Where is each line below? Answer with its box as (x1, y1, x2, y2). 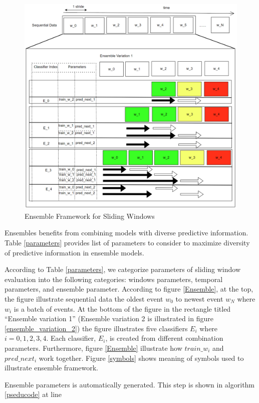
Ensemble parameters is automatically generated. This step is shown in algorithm (5, 379, 255, 389)
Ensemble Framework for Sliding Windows (25, 210, 155, 221)
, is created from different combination (105, 333, 223, 343)
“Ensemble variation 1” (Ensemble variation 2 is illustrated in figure (5, 313, 213, 324)
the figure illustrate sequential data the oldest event (5, 294, 163, 304)
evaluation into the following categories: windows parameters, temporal (5, 274, 223, 284)
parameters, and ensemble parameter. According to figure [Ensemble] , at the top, (5, 284, 253, 294)
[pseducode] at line (5, 389, 62, 399)
